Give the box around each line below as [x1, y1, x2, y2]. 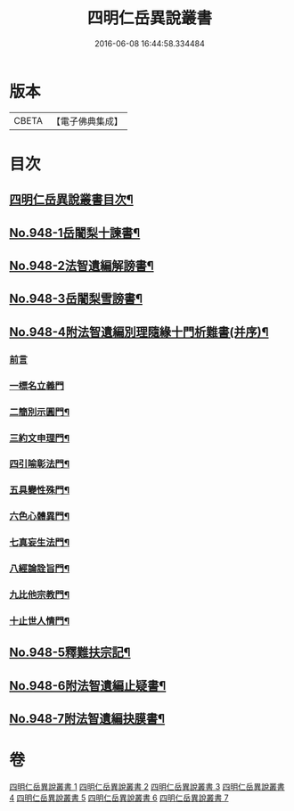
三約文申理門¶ [9, 431, 69, 444]
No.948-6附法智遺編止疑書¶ [9, 678, 167, 693]
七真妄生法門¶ [9, 537, 69, 549]
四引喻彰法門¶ [9, 458, 69, 471]
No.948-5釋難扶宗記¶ [9, 645, 131, 660]
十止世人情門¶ [9, 614, 69, 627]
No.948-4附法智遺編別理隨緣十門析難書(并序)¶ [9, 324, 269, 340]
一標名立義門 [9, 380, 65, 392]
